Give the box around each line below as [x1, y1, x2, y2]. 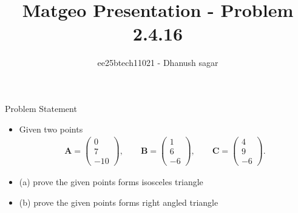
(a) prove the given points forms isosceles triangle [19, 175, 203, 188]
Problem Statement [5, 102, 77, 114]
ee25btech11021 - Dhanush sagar [97, 56, 218, 69]
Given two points [19, 122, 83, 135]
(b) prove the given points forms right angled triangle [19, 195, 218, 208]
